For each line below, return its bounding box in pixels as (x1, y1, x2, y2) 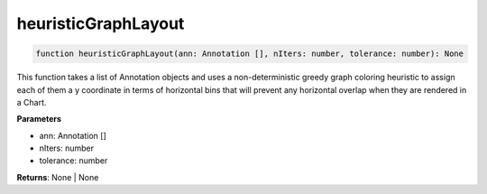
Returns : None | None (16, 171, 99, 182)
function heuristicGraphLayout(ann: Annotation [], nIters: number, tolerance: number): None (35, 49, 464, 59)
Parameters (16, 114, 62, 125)
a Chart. (16, 97, 47, 107)
